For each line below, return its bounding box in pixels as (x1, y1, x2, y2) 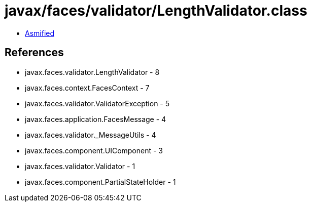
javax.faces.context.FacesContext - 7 (25, 83, 150, 92)
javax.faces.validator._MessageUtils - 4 (25, 130, 156, 139)
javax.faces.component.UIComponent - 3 (25, 146, 163, 155)
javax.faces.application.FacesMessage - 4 (25, 114, 166, 123)
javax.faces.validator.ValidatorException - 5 (25, 99, 170, 108)
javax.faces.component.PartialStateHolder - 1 (25, 177, 176, 186)
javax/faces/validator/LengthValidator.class (5, 2, 307, 19)
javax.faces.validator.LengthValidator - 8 (25, 67, 160, 76)
